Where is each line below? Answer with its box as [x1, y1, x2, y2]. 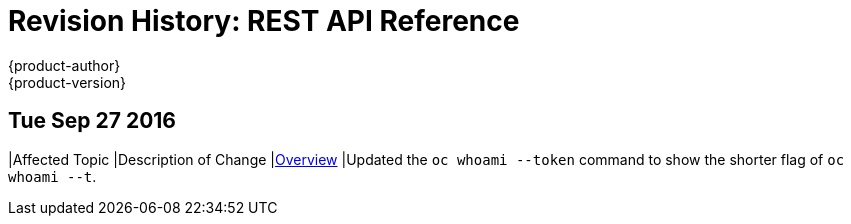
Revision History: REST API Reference [8, 4, 520, 38]
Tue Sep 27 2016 [8, 108, 176, 134]
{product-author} [8, 56, 121, 74]
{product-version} [8, 73, 127, 91]
